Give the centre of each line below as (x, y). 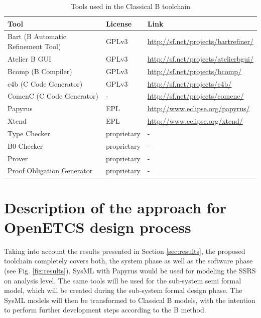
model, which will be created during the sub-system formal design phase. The (123, 290)
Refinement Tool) (34, 46)
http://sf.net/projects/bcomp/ (194, 71)
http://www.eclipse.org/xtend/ (195, 121)
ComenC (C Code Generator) (53, 96)
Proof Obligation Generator (50, 171)
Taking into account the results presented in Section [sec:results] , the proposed (125, 251)
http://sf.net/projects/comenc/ (195, 96)
